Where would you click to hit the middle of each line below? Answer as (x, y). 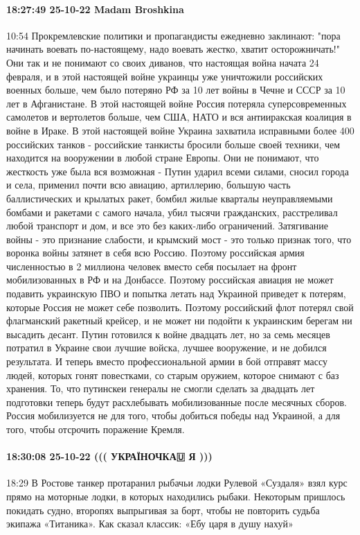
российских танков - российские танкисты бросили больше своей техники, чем (173, 144)
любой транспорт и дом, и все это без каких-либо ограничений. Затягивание (168, 226)
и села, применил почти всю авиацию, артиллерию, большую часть (148, 185)
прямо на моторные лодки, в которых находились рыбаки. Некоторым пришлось (176, 496)
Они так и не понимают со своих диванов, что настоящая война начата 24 (163, 62)
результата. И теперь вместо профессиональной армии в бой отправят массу (167, 361)
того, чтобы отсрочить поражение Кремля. (96, 429)
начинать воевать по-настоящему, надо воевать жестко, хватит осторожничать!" (173, 49)
